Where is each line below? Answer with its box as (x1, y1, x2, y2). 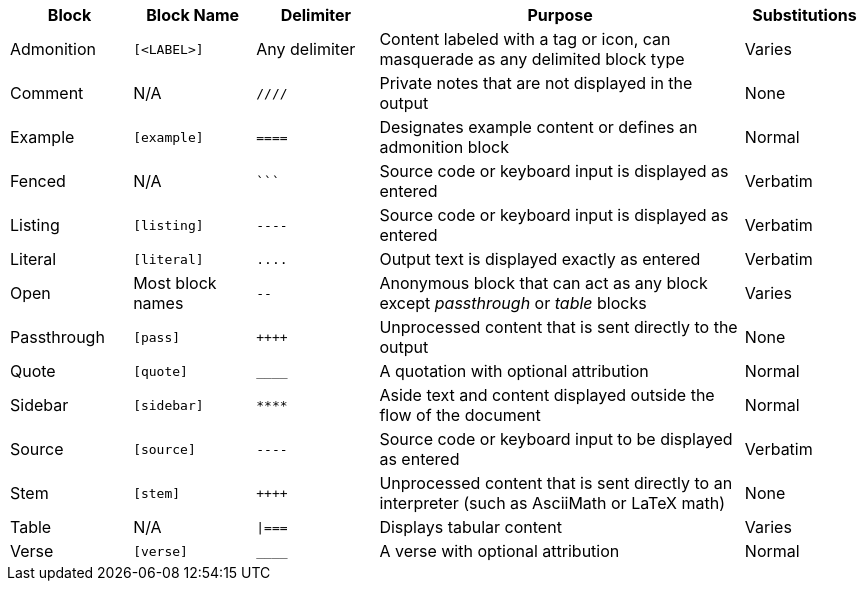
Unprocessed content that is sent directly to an (379, 473, 733, 493)
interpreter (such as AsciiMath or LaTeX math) (379, 493, 725, 513)
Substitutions (752, 5, 857, 25)
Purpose (527, 5, 593, 25)
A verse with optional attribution (379, 541, 620, 561)
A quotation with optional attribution (379, 361, 649, 381)
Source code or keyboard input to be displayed (379, 429, 733, 449)
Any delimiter (256, 39, 356, 59)
